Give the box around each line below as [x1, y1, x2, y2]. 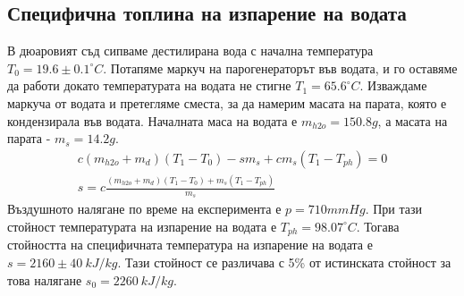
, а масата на [377, 111, 448, 130]
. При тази [365, 199, 422, 218]
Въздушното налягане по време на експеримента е [7, 199, 282, 218]
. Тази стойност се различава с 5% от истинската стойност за [117, 253, 451, 272]
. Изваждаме [359, 76, 427, 95]
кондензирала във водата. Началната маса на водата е [7, 111, 298, 130]
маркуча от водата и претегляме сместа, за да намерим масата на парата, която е [7, 93, 447, 112]
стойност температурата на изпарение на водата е [7, 216, 277, 235]
